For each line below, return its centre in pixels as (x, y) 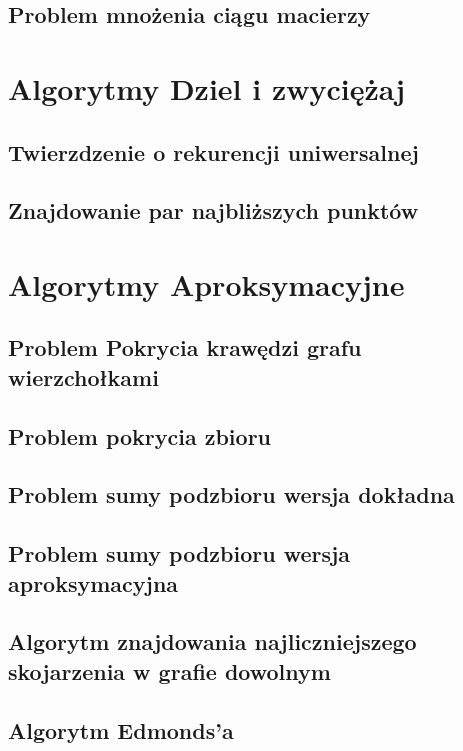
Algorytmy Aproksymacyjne (206, 283)
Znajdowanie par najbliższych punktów (213, 210)
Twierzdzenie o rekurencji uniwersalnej (213, 151)
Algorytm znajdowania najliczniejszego (212, 641)
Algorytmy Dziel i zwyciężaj (207, 87)
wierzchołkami (83, 376)
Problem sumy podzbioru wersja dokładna (231, 494)
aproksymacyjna (93, 582)
